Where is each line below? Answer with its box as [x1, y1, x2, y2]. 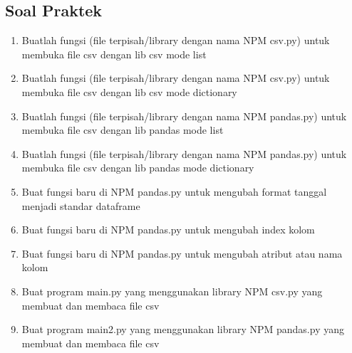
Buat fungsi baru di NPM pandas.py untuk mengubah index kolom [21, 222, 315, 237]
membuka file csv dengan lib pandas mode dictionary [21, 160, 254, 175]
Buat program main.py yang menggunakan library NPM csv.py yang [21, 283, 323, 298]
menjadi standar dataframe [21, 198, 140, 213]
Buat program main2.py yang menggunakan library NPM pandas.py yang [21, 322, 344, 337]
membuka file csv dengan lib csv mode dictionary [21, 84, 237, 99]
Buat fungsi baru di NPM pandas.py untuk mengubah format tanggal [21, 184, 327, 199]
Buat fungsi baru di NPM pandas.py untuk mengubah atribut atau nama [21, 246, 343, 260]
